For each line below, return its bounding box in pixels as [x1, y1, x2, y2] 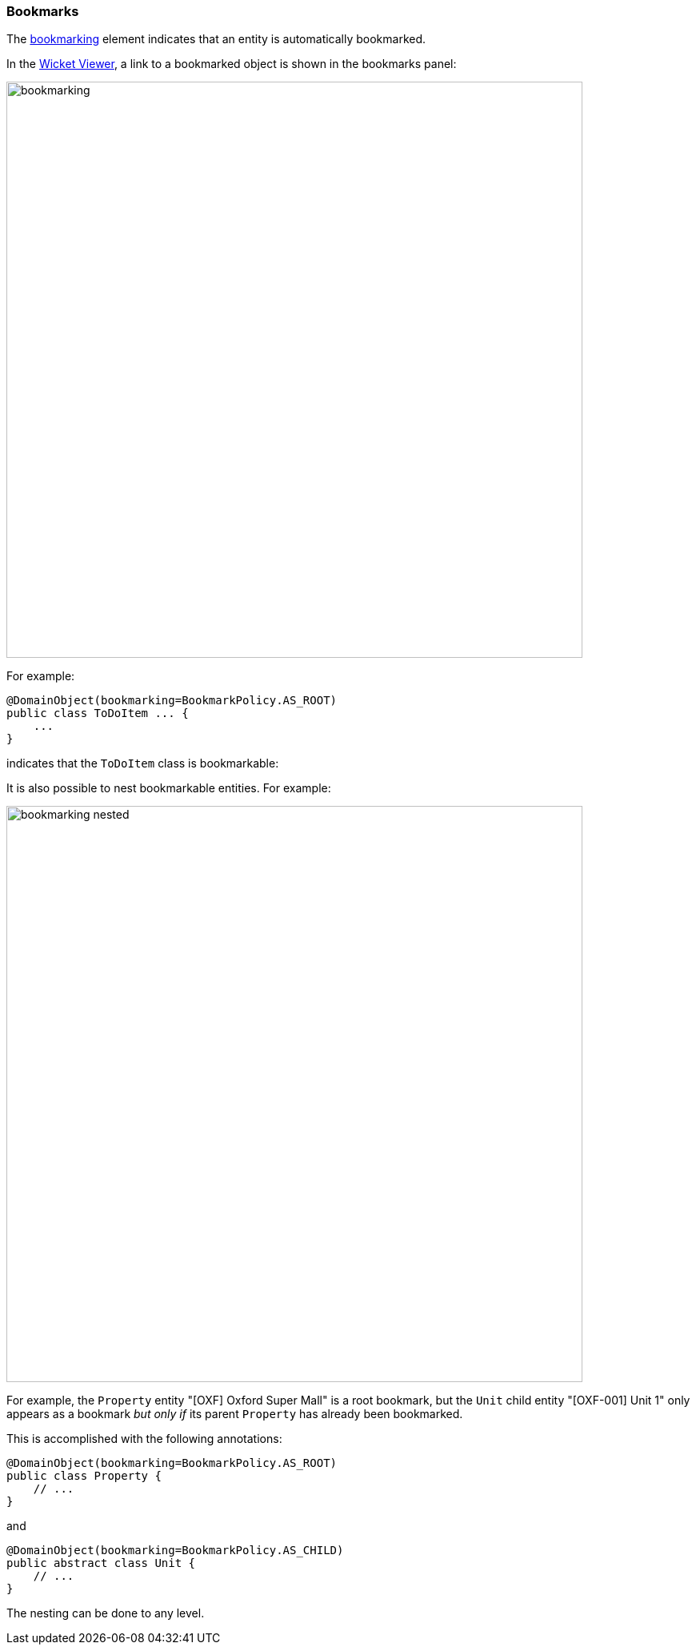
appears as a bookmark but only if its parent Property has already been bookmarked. [6, 1407, 463, 1421]
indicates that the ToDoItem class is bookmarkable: [6, 756, 279, 771]
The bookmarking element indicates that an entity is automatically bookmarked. [6, 32, 426, 46]
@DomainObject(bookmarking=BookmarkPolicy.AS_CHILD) [6, 1544, 344, 1557]
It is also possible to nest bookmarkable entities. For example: [6, 781, 331, 795]
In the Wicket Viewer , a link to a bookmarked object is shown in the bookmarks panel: [6, 57, 457, 71]
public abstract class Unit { [6, 1557, 196, 1570]
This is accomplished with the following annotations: [6, 1432, 282, 1446]
